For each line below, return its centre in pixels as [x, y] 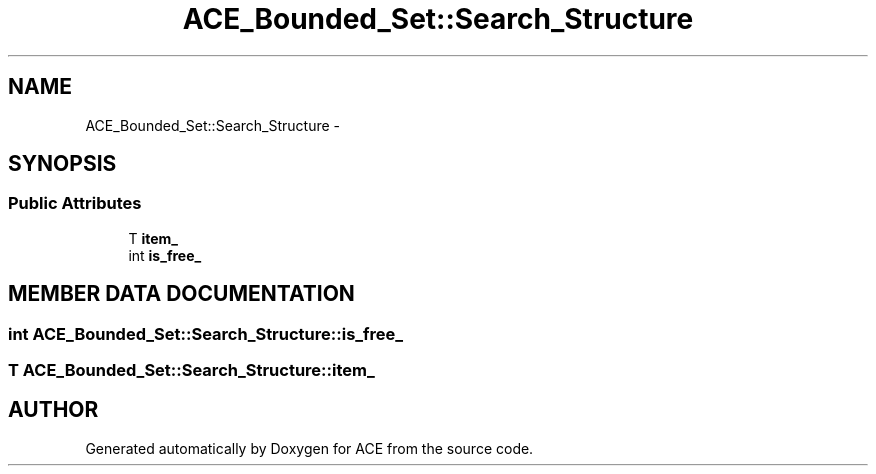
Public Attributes [75, 203]
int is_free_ [165, 255]
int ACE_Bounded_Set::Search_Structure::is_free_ [206, 333]
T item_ [153, 238]
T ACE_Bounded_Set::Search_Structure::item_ [191, 370]
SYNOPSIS [62, 164]
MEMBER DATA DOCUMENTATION [181, 294]
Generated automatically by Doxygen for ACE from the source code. [309, 448]
